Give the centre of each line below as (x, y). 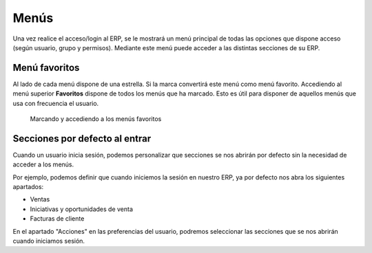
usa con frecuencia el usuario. (56, 103)
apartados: (28, 187)
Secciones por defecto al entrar (82, 139)
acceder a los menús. (43, 164)
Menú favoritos (46, 68)
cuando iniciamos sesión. (49, 241)
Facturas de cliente (57, 219)
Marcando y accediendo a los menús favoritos (96, 119)
